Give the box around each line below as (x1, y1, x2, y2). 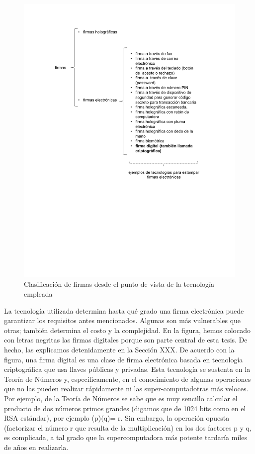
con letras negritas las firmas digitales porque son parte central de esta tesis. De (4, 335, 248, 345)
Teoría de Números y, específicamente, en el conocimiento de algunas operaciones (4, 373, 251, 384)
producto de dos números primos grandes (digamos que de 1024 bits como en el (4, 403, 246, 413)
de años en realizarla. (4, 442, 69, 452)
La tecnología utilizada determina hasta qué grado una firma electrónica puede (4, 305, 244, 316)
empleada (24, 289, 53, 299)
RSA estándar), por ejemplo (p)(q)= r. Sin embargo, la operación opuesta (4, 413, 230, 423)
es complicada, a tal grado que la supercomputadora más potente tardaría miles (4, 432, 247, 443)
